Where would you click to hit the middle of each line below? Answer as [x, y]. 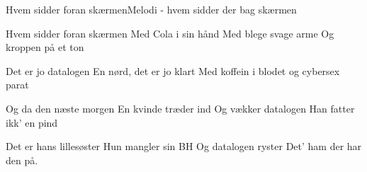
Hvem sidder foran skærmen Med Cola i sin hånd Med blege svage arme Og [170, 33]
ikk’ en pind [32, 122]
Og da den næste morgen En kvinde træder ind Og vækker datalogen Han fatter [180, 108]
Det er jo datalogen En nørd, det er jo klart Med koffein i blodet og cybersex [173, 70]
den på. [22, 160]
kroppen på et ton [45, 47]
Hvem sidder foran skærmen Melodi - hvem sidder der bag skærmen [151, 9]
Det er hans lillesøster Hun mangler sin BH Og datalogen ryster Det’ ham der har [184, 146]
